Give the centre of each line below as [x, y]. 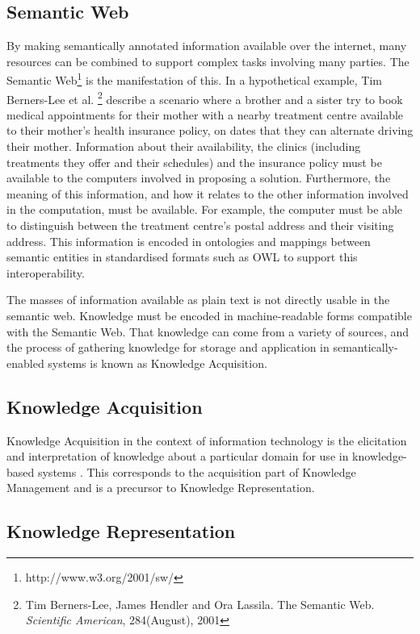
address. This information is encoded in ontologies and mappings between [189, 241]
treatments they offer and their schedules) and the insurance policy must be [194, 162]
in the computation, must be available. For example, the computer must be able [205, 209]
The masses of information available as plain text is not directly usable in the [198, 300]
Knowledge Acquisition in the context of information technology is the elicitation [207, 440]
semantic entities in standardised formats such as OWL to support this [182, 257]
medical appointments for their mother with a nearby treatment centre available [205, 114]
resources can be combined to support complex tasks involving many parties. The [208, 61]
